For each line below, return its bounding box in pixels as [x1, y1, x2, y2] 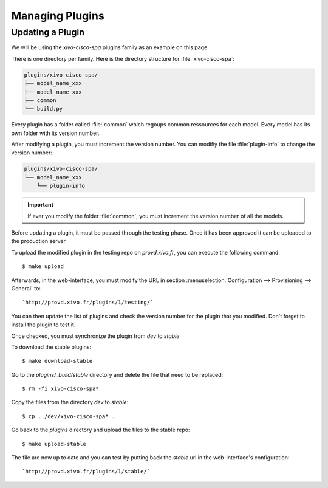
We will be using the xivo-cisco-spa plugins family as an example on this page [11, 44, 208, 51]
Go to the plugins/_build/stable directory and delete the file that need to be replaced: [11, 371, 224, 378]
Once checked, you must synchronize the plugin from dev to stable [11, 332, 180, 340]
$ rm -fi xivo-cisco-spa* [22, 385, 100, 392]
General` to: [11, 284, 41, 292]
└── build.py [24, 105, 63, 112]
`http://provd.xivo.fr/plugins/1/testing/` [22, 299, 154, 306]
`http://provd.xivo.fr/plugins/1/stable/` [22, 468, 151, 475]
